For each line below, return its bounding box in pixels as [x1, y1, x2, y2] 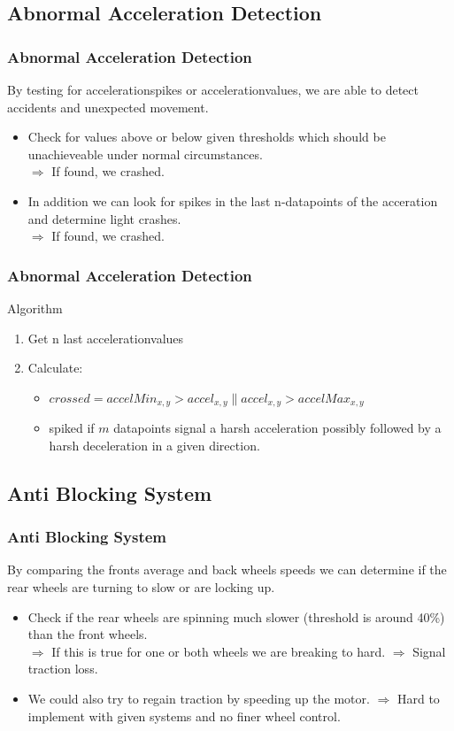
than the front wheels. [27, 625, 148, 643]
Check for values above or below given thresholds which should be [27, 127, 386, 146]
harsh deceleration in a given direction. [49, 435, 260, 454]
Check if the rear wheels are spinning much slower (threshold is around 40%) [27, 607, 445, 626]
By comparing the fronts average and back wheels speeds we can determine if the [7, 560, 447, 579]
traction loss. [27, 659, 98, 678]
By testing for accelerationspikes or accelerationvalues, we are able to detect [7, 81, 419, 98]
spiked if [49, 419, 95, 437]
